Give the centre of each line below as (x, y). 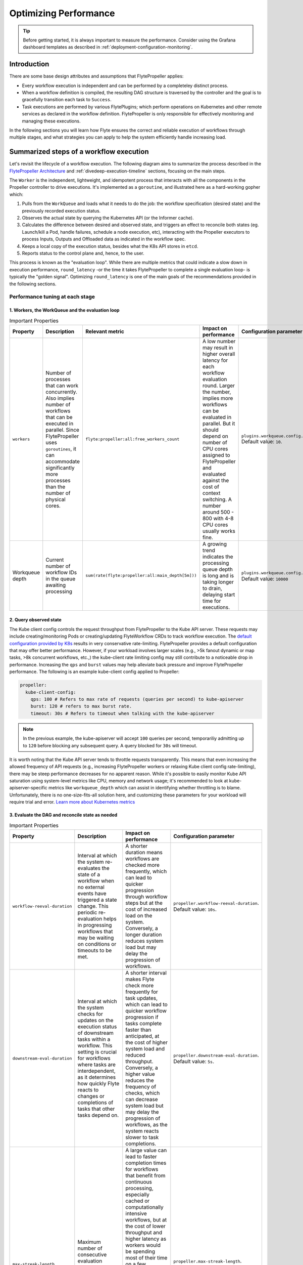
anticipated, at (142, 1036)
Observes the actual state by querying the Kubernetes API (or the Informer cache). (108, 218)
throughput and (144, 1232)
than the (56, 487)
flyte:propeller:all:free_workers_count (132, 439)
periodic (87, 912)
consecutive (92, 1255)
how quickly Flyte (98, 1084)
